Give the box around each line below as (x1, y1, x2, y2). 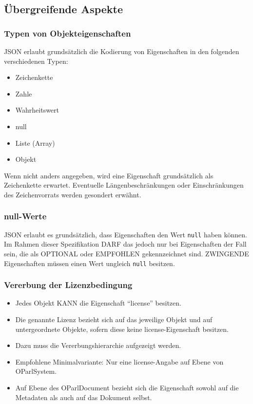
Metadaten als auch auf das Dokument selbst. (15, 392, 152, 402)
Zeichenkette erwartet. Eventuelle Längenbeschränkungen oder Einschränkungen (4, 180, 244, 190)
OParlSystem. (15, 366, 57, 376)
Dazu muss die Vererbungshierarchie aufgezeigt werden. (15, 340, 181, 350)
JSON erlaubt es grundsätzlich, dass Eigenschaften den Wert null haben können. (4, 229, 247, 239)
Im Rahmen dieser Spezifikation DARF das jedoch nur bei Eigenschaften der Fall (4, 239, 247, 249)
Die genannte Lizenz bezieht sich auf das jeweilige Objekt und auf (15, 314, 213, 325)
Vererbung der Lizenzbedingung (4, 279, 133, 291)
